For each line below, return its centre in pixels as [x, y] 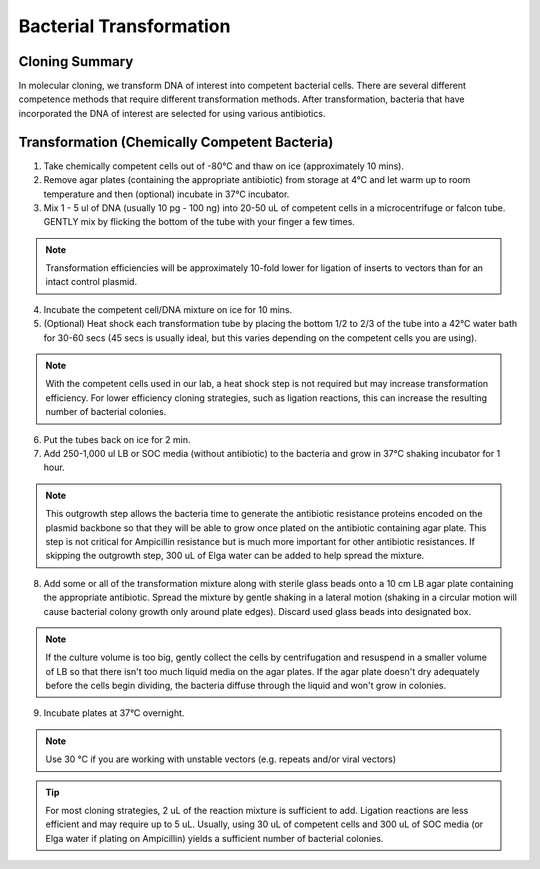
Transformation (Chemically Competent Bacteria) [176, 141]
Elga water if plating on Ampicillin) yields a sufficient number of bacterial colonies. [214, 838]
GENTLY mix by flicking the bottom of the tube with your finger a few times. [199, 222]
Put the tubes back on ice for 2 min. [117, 439]
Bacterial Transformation [124, 26]
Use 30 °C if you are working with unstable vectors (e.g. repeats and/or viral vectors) [221, 759]
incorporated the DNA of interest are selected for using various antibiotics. [172, 113]
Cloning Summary [76, 61]
